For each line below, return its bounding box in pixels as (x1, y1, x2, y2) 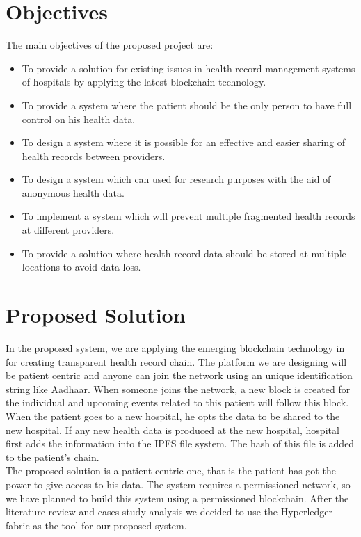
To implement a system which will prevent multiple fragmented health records (22, 209, 355, 223)
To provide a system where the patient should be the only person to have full (22, 97, 352, 112)
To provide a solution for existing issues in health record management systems (22, 61, 355, 75)
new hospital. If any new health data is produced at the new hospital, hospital (6, 422, 339, 437)
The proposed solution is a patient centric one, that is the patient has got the (6, 463, 336, 478)
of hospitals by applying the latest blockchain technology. (22, 74, 266, 89)
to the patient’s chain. (6, 449, 99, 464)
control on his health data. (22, 111, 136, 126)
